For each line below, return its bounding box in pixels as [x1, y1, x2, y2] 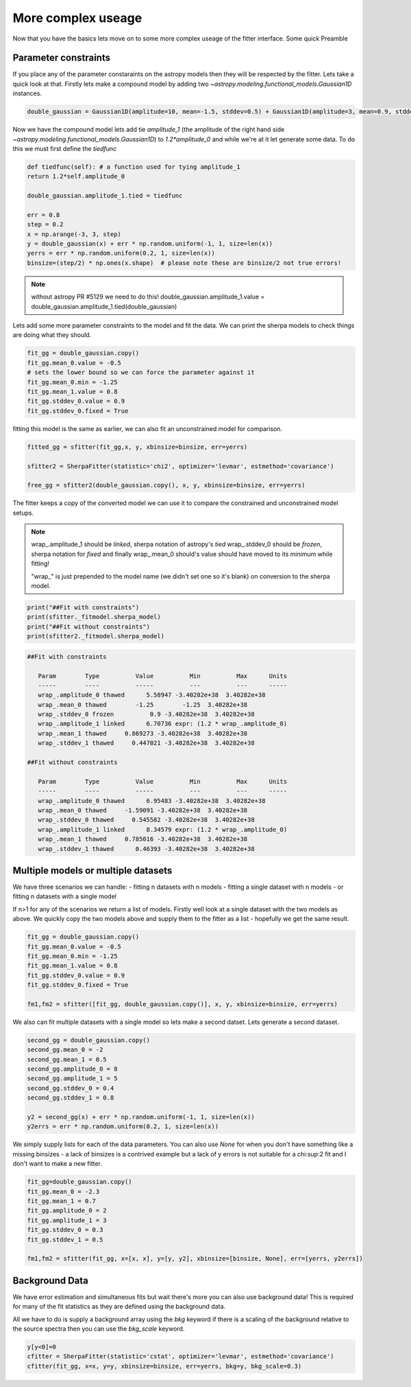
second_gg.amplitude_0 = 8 [27, 1065, 118, 1073]
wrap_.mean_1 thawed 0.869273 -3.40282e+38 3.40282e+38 [38, 730, 248, 737]
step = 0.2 [27, 220, 64, 229]
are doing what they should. [12, 331, 92, 339]
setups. [12, 509, 34, 517]
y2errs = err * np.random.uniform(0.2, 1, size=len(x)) [27, 1123, 219, 1130]
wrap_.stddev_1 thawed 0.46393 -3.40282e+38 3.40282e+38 [38, 845, 255, 852]
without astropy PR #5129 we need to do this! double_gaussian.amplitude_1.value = [31, 292, 265, 301]
